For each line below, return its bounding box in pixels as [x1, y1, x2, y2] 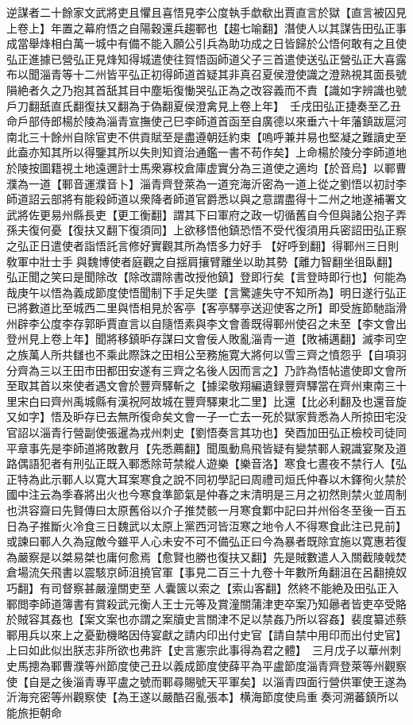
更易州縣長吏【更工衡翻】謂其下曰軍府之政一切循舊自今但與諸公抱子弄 [39, 206, 407, 222]
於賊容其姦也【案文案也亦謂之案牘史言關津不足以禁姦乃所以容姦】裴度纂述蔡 [6, 611, 407, 627]
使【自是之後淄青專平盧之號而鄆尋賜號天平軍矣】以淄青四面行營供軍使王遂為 [6, 673, 407, 689]
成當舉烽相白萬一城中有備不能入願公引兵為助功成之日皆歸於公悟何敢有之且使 [6, 35, 407, 52]
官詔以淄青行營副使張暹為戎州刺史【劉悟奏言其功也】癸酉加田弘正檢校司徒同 [6, 424, 407, 441]
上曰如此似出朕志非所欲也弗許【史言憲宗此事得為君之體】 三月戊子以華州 [6, 642, 390, 658]
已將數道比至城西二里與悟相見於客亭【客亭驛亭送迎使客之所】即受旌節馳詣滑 [6, 299, 407, 316]
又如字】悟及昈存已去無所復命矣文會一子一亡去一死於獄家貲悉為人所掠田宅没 [6, 408, 407, 425]
